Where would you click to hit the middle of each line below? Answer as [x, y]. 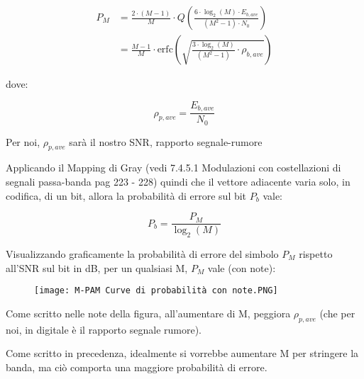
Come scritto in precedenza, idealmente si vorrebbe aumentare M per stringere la [182, 353]
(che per [337, 313]
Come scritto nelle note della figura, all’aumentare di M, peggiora [148, 313]
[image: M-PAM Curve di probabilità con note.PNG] [156, 291]
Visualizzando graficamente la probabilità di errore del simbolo [142, 254]
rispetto [316, 254]
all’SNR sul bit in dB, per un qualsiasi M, [97, 267]
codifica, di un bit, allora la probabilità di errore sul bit [126, 195]
